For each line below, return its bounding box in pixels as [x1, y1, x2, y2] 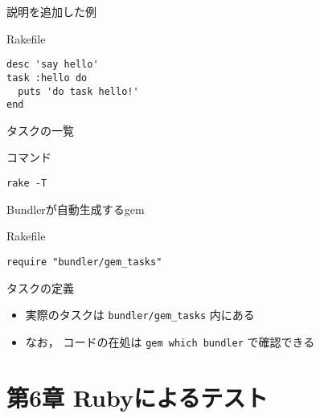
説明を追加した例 [6, 3, 96, 19]
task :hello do [6, 72, 88, 84]
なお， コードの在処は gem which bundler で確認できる [25, 333, 315, 350]
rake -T [6, 178, 47, 189]
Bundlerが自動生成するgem [6, 200, 145, 217]
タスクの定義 [6, 279, 74, 296]
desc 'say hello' [6, 59, 99, 71]
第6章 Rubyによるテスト [6, 380, 269, 413]
